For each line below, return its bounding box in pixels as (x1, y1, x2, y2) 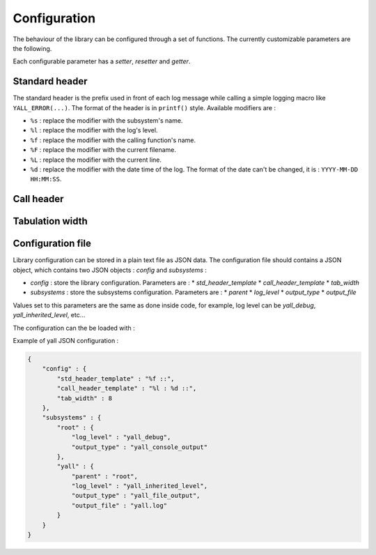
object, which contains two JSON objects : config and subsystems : (13, 266, 207, 274)
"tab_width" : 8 (56, 394, 113, 402)
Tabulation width (13, 215, 88, 227)
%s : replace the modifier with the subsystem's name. (30, 116, 183, 125)
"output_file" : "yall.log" (71, 501, 167, 509)
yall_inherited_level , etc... (13, 311, 86, 319)
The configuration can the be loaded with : (13, 324, 135, 332)
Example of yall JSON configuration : (13, 337, 119, 345)
